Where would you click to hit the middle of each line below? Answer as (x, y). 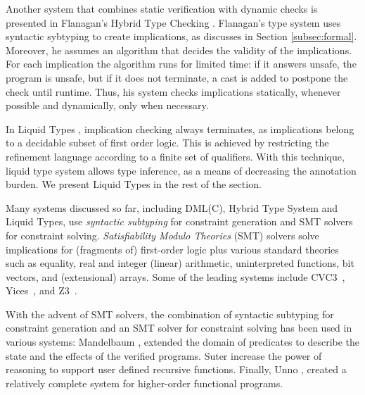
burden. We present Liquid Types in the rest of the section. (134, 184)
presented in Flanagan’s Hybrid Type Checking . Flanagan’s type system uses (173, 22)
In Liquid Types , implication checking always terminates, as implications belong (180, 128)
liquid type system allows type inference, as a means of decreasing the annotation (181, 170)
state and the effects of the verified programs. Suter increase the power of (164, 355)
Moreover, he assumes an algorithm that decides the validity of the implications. (179, 50)
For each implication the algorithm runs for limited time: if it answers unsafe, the (181, 64)
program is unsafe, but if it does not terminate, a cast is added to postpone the (177, 77)
